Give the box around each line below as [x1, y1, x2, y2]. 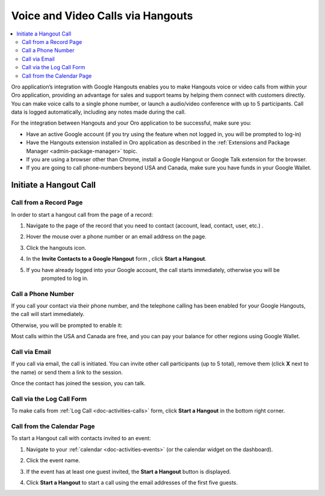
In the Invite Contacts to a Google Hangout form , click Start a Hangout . [26, 255, 207, 262]
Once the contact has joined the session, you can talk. [11, 380, 146, 387]
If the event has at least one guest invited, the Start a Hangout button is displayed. [26, 468, 231, 475]
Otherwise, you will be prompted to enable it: [11, 321, 123, 329]
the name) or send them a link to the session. [11, 368, 123, 376]
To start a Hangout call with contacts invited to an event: [11, 435, 151, 442]
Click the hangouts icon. [26, 244, 87, 251]
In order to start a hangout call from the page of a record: [11, 211, 153, 218]
